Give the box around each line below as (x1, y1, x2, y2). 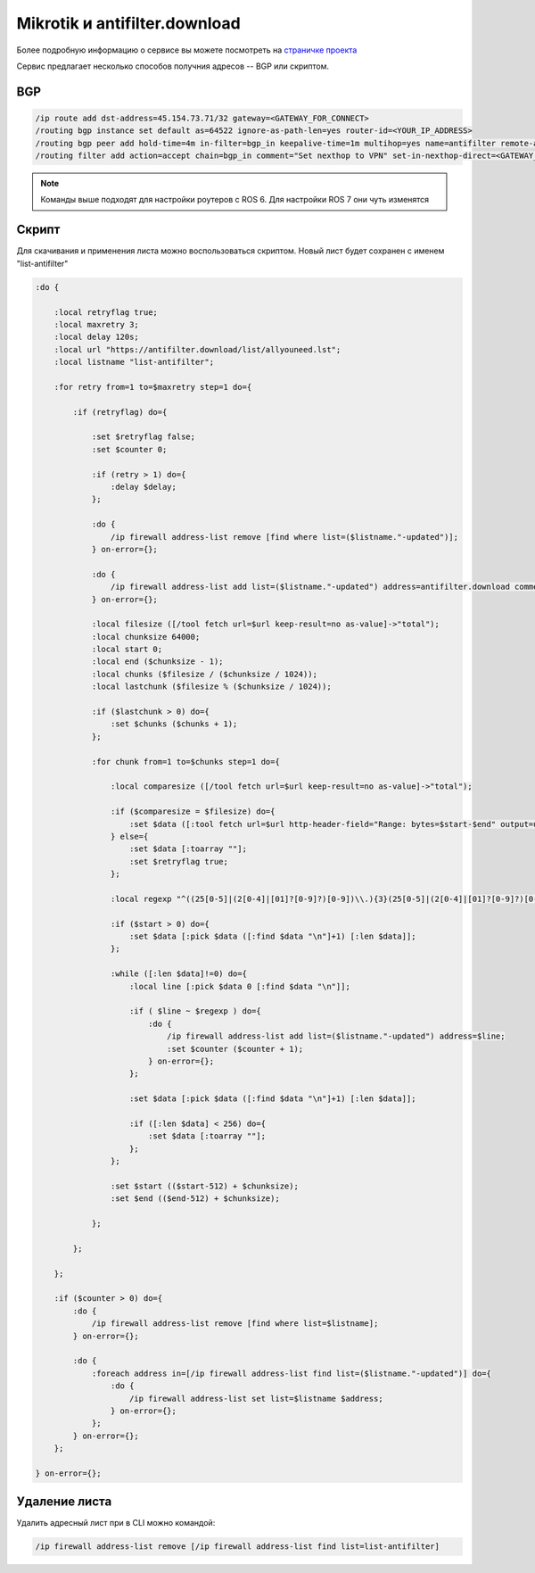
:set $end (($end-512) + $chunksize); (110, 1194, 280, 1204)
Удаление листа (16, 1494, 112, 1510)
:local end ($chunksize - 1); (91, 657, 224, 666)
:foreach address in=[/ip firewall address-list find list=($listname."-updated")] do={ (91, 1368, 492, 1378)
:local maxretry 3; (53, 319, 140, 329)
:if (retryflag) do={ (72, 407, 168, 417)
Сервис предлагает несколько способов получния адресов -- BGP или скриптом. (16, 61, 330, 71)
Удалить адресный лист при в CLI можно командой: (16, 1518, 216, 1528)
